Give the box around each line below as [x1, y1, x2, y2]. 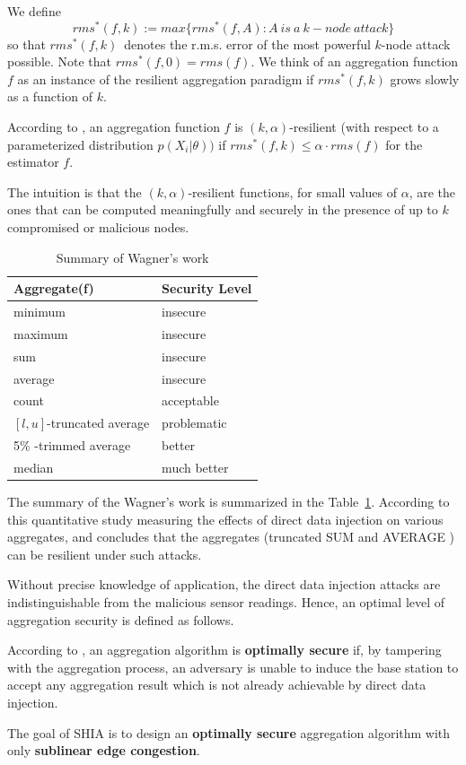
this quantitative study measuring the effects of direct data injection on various [7, 509, 444, 528]
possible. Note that [7, 52, 112, 71]
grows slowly [390, 69, 460, 88]
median [13, 457, 54, 476]
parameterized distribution [7, 135, 154, 153]
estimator [7, 152, 59, 171]
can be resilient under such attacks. [7, 544, 202, 563]
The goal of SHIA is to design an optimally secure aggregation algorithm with [7, 723, 451, 742]
